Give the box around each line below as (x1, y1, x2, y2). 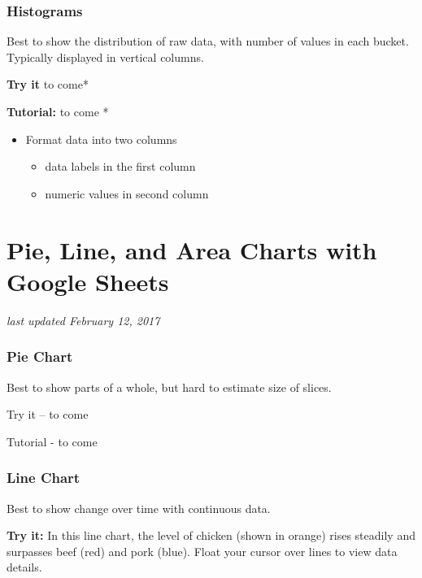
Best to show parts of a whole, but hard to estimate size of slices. (7, 378, 332, 395)
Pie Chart (7, 346, 73, 367)
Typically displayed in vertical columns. (7, 48, 204, 65)
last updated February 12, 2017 (7, 311, 160, 328)
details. (7, 558, 42, 576)
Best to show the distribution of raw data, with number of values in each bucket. (7, 33, 409, 50)
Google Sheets (7, 264, 169, 298)
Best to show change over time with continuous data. (7, 499, 271, 516)
